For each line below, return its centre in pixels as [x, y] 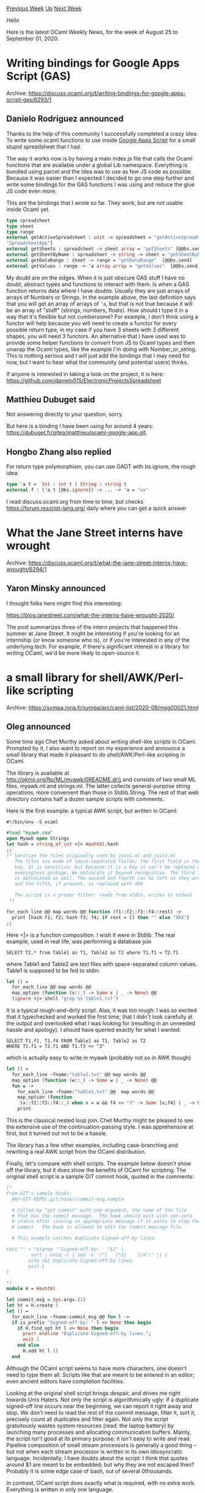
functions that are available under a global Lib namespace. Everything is [97, 165]
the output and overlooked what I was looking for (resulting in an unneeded [101, 1023]
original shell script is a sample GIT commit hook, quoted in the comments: [100, 1176]
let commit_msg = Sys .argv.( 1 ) [46, 1300]
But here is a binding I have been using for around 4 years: [80, 426]
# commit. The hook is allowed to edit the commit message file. [98, 1227]
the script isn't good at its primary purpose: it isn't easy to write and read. [99, 1439]
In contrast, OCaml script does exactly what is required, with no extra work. [101, 1483]
